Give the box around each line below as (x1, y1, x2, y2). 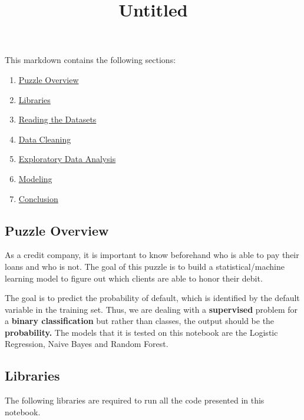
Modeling (18, 172, 52, 184)
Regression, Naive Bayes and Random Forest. (5, 338, 168, 350)
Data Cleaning (18, 133, 71, 145)
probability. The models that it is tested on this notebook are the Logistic (5, 326, 278, 338)
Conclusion (18, 192, 58, 204)
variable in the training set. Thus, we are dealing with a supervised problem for (5, 303, 298, 315)
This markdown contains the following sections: (5, 54, 176, 66)
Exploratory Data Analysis (18, 153, 116, 165)
